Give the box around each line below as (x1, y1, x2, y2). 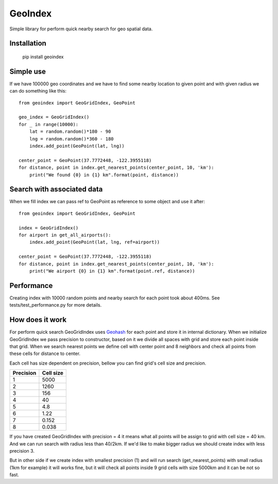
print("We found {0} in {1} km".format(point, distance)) (29, 172, 179, 177)
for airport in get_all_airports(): (19, 232, 111, 238)
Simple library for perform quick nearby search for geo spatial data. (9, 26, 153, 32)
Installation (9, 39, 46, 48)
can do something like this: (9, 88, 67, 94)
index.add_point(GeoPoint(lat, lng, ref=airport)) (29, 239, 160, 245)
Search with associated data (9, 185, 103, 194)
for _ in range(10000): (19, 121, 79, 127)
